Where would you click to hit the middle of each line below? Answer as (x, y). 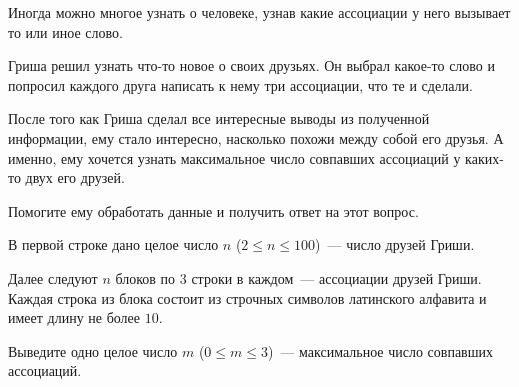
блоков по (145, 277)
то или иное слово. (65, 31)
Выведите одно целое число (93, 350)
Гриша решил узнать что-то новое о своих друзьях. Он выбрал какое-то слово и (252, 65)
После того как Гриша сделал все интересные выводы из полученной (219, 118)
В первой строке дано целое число (113, 244)
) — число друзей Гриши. (395, 244)
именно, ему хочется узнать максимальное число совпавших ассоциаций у (234, 157)
